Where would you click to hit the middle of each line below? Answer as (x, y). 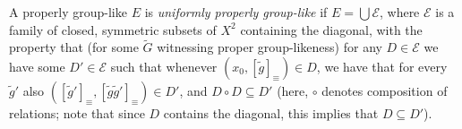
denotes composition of (385, 90)
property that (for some (74, 47)
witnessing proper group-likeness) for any (269, 47)
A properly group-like (68, 12)
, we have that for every (382, 66)
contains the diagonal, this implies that (271, 113)
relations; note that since (77, 113)
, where (399, 12)
